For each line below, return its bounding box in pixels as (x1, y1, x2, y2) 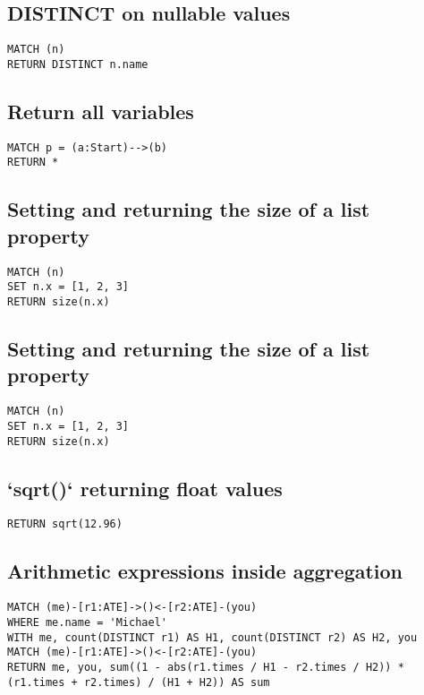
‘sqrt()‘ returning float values (7, 474, 283, 502)
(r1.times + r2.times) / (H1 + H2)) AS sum (7, 675, 270, 689)
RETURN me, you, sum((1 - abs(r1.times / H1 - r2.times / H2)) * (7, 660, 404, 674)
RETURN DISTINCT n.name (7, 57, 148, 71)
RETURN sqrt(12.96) (7, 518, 123, 531)
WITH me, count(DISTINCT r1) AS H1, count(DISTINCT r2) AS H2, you (7, 631, 418, 644)
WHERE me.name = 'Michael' (7, 615, 167, 629)
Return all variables (7, 97, 194, 124)
